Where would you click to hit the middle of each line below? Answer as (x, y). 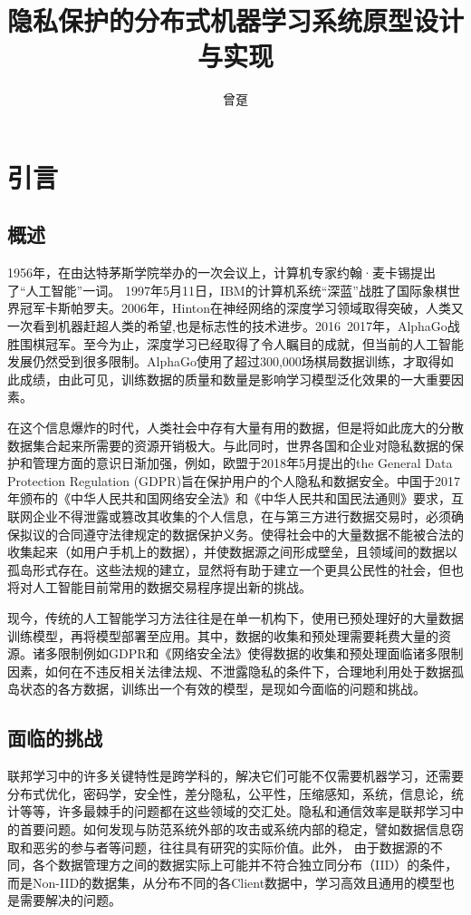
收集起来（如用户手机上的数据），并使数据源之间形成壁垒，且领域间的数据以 (232, 552)
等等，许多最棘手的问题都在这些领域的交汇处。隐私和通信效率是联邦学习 (235, 811)
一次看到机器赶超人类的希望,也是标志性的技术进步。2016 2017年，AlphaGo (227, 326)
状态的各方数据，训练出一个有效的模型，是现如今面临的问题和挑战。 (222, 689)
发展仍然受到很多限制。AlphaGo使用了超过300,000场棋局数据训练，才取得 (224, 361)
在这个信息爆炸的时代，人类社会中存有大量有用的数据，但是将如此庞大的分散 (235, 428)
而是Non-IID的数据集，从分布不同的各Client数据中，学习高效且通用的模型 (225, 882)
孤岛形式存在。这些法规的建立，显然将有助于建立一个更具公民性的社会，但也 (235, 569)
